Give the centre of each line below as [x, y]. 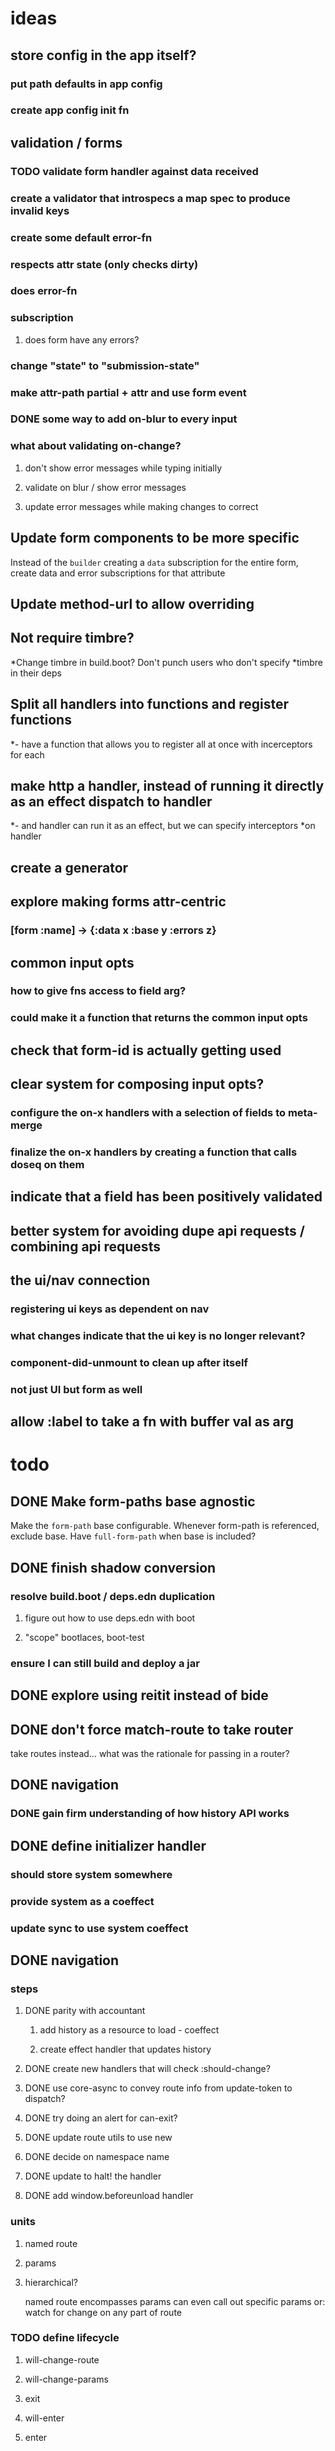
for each [27, 754]
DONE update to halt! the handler [93, 2176]
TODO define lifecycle [65, 2338]
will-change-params [66, 2379]
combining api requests [85, 1246]
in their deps [36, 673]
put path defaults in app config [86, 84]
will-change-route [62, 2359]
